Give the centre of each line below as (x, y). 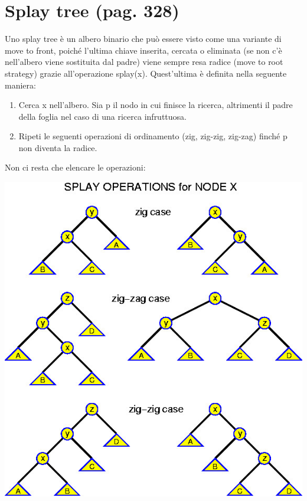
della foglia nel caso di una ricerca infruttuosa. (102, 116)
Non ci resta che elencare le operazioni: (75, 167)
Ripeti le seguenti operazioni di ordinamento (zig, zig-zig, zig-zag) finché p (153, 136)
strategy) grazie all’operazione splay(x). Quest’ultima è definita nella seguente (146, 73)
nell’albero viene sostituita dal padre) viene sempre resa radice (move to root (144, 62)
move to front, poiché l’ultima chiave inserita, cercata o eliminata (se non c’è (143, 50)
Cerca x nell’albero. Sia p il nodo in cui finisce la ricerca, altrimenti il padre (156, 105)
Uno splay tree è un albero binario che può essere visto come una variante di (143, 39)
